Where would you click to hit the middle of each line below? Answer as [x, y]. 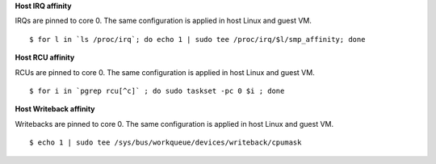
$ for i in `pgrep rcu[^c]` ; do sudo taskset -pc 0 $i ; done [157, 90]
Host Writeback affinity [55, 109]
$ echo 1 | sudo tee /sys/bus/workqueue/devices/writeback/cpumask [166, 143]
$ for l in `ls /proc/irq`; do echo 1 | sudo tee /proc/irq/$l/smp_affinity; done [197, 39]
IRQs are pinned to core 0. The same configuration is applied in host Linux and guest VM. [163, 21]
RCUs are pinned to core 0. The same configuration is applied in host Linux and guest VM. [165, 72]
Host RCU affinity [45, 57]
